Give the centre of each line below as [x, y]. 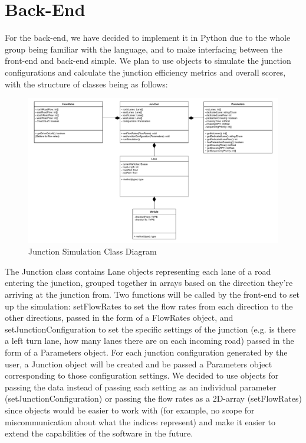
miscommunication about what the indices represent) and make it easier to [140, 421]
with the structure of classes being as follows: [86, 84]
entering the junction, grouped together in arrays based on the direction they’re [149, 283]
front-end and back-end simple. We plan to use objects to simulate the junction [148, 61]
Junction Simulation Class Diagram [93, 251]
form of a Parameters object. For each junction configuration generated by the [146, 352]
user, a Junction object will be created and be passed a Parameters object [139, 364]
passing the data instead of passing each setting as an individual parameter [141, 387]
